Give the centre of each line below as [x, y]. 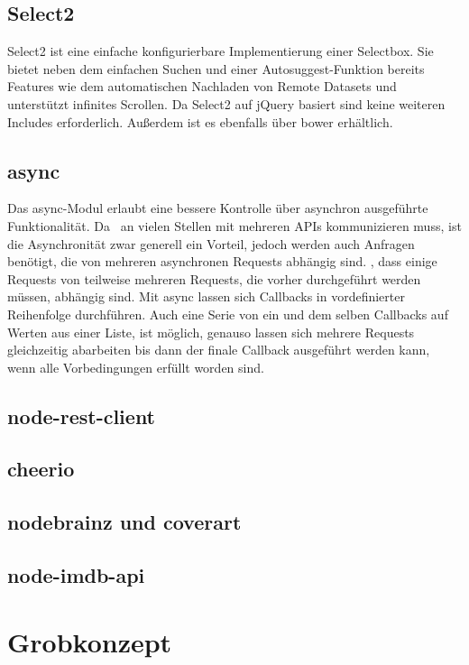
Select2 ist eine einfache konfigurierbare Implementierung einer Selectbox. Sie [221, 51]
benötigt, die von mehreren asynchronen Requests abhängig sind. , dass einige [222, 261]
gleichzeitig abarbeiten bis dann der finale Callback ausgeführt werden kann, [219, 350]
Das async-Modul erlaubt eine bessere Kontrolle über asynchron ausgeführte [218, 208]
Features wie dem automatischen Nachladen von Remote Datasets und [202, 86]
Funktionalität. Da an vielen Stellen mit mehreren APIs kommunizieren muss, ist [234, 225]
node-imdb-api [76, 575]
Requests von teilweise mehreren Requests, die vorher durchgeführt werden [214, 278]
